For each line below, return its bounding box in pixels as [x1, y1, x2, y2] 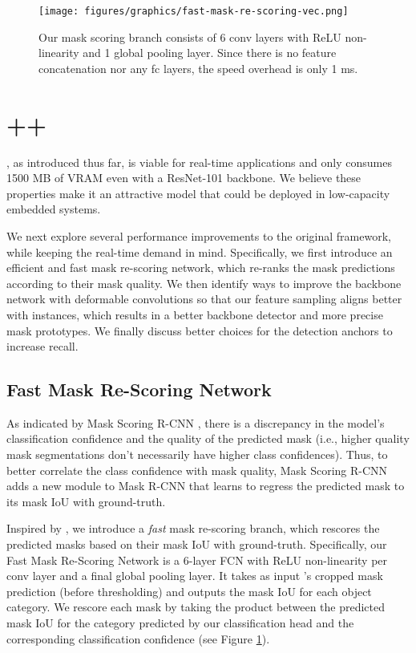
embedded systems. [6, 201, 101, 217]
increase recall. [6, 338, 79, 355]
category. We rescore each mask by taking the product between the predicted [6, 598, 386, 615]
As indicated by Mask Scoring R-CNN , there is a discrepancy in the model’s [6, 414, 385, 431]
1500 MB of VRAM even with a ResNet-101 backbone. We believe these [6, 169, 361, 186]
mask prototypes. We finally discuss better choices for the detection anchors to [6, 322, 393, 339]
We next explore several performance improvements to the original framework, [6, 227, 391, 244]
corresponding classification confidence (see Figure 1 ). [6, 630, 270, 647]
